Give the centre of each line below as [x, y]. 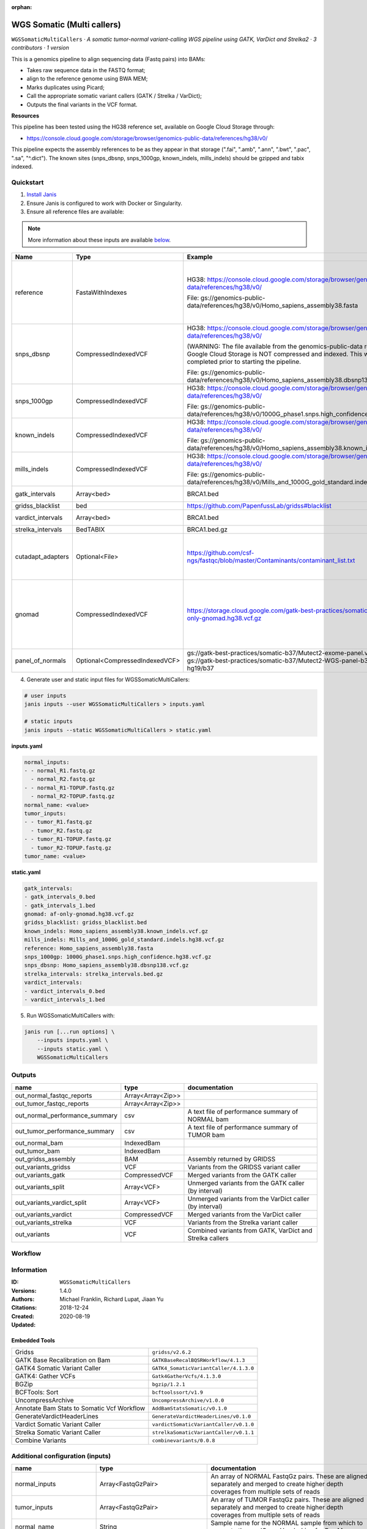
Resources [25, 116]
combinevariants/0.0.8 [183, 1440]
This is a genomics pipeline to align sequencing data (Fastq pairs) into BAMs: [109, 59]
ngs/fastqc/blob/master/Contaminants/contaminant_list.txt [271, 561]
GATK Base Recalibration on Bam [63, 1360]
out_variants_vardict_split [51, 1202]
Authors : [23, 1299]
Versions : [24, 1290]
